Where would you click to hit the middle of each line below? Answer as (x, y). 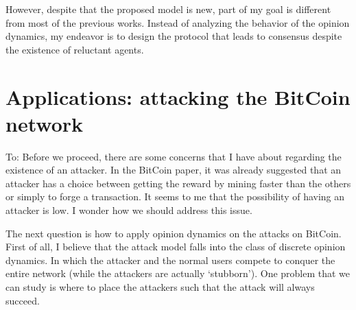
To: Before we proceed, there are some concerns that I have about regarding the (174, 156)
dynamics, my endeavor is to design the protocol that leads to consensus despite (174, 36)
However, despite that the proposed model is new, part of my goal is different (168, 9)
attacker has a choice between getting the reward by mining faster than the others (178, 183)
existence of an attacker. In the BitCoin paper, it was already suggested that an (174, 170)
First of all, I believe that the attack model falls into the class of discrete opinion (176, 247)
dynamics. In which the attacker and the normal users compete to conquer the (170, 260)
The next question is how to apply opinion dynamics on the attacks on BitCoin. (174, 233)
